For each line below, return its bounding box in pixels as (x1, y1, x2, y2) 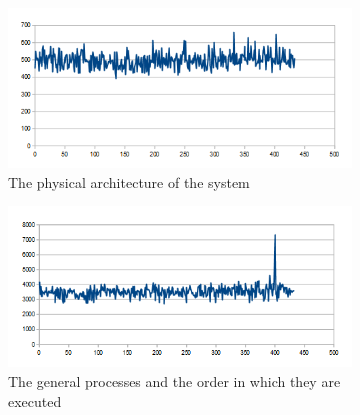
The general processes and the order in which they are (8, 371, 341, 392)
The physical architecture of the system (8, 171, 250, 192)
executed (8, 390, 62, 411)
